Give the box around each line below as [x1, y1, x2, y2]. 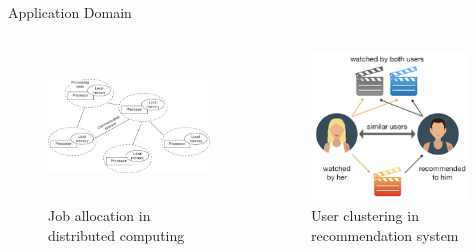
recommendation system [310, 224, 459, 245]
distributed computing [48, 224, 185, 245]
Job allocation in [48, 205, 151, 226]
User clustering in [310, 205, 419, 226]
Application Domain [8, 2, 132, 22]
